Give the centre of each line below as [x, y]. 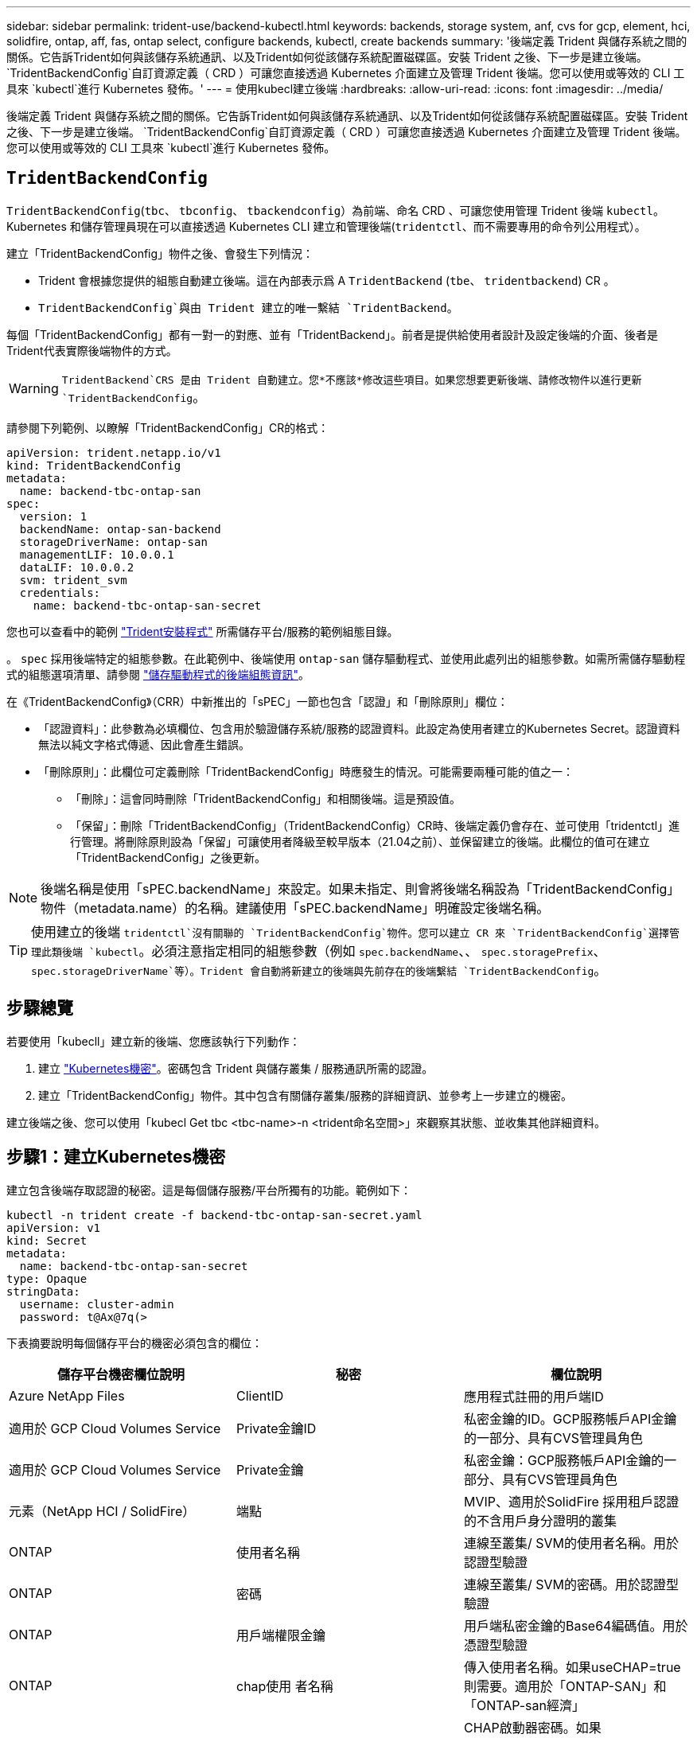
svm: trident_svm [73, 580]
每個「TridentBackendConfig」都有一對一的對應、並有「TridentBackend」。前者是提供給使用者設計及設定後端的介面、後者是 [333, 334]
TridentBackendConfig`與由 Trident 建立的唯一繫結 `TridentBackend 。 [248, 307]
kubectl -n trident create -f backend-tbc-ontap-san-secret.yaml [214, 1215]
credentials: [60, 592]
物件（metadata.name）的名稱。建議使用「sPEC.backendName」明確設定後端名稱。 [295, 908]
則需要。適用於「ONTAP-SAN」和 [565, 1686]
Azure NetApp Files [67, 1395]
